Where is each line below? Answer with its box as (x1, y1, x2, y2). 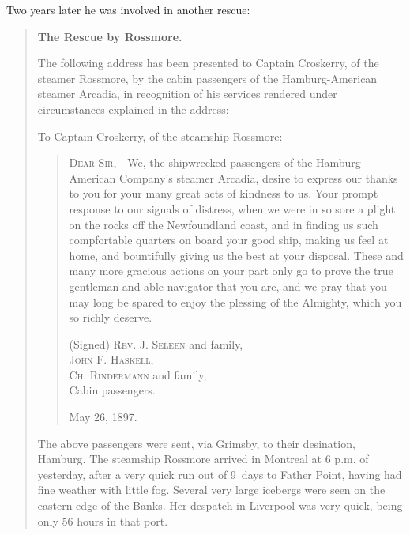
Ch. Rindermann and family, (69, 366, 207, 382)
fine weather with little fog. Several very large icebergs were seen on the (37, 481, 386, 498)
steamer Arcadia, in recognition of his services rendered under (37, 85, 337, 102)
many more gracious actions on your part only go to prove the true (69, 262, 393, 279)
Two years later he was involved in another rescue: (6, 2, 250, 17)
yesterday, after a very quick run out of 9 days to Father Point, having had (37, 465, 402, 482)
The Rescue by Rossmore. (37, 28, 182, 44)
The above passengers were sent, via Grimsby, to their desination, (37, 435, 355, 451)
